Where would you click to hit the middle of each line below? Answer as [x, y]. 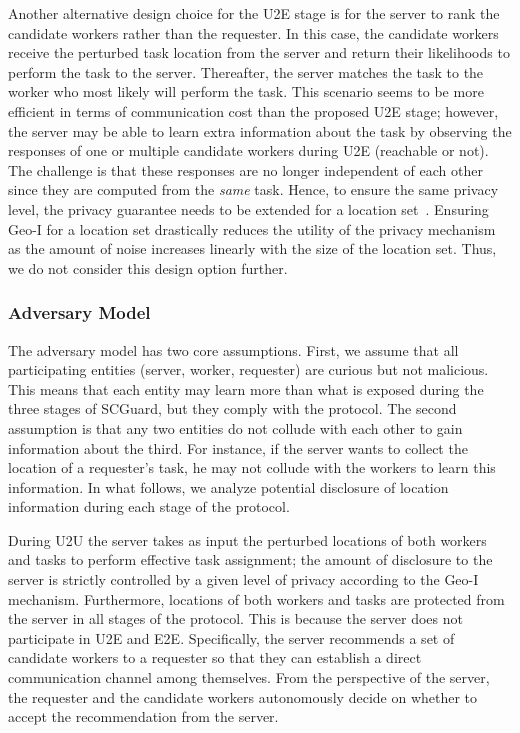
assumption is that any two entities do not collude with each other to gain [235, 427]
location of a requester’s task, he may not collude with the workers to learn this [252, 467]
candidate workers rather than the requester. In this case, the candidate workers [253, 32]
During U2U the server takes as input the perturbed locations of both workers [247, 539]
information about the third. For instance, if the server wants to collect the [238, 447]
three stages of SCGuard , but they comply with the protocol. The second [232, 408]
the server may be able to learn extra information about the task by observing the [260, 130]
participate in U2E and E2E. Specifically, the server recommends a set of [231, 637]
